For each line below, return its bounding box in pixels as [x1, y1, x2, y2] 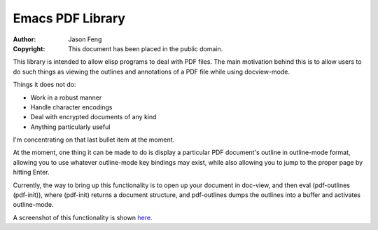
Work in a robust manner [30, 93, 102, 102]
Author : [13, 35, 36, 43]
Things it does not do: [13, 81, 76, 89]
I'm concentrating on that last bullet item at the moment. [13, 135, 175, 144]
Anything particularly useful [30, 123, 111, 131]
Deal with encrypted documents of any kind [30, 113, 157, 121]
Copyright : [13, 44, 45, 53]
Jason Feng [68, 35, 102, 43]
